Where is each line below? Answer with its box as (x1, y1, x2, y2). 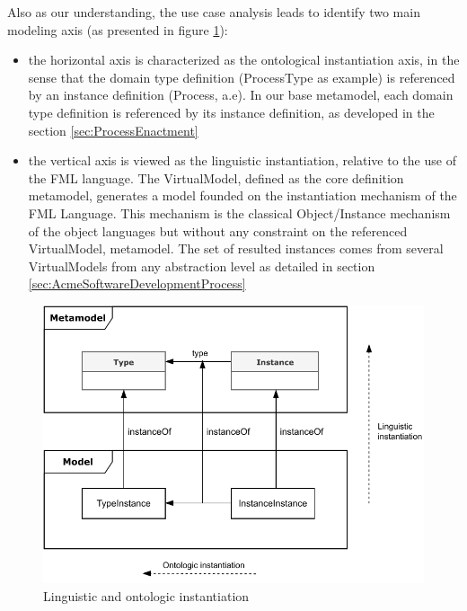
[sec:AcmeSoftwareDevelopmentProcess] (28, 274, 246, 293)
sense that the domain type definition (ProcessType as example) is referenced (28, 67, 455, 86)
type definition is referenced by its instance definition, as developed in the (28, 102, 435, 121)
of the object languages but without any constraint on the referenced (28, 221, 408, 240)
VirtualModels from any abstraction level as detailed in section (28, 256, 375, 275)
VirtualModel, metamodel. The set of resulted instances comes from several (28, 239, 444, 258)
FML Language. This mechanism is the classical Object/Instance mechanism (28, 203, 451, 222)
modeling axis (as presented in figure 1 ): (7, 20, 228, 39)
